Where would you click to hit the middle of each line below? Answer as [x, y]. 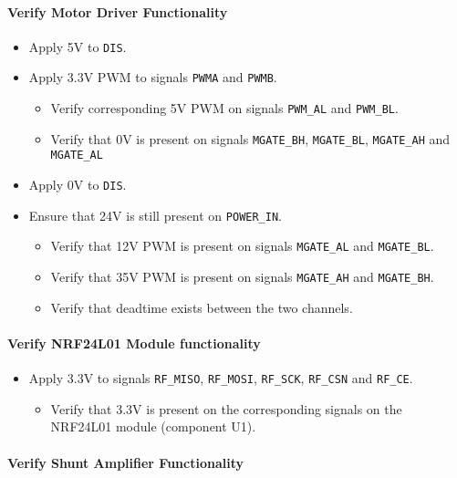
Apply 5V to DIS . [78, 46]
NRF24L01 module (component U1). [153, 426]
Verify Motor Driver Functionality [118, 11]
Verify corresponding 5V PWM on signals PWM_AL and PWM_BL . [224, 108]
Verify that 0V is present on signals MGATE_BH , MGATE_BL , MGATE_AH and [250, 138]
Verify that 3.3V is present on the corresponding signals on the [226, 408]
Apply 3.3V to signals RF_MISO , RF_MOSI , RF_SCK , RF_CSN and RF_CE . [221, 378]
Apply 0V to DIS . [78, 185]
